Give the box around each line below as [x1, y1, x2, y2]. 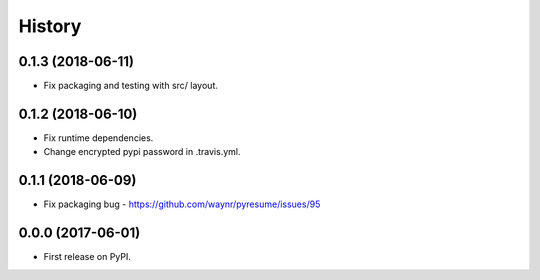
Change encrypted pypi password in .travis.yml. [43, 146, 241, 158]
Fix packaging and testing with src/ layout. [43, 80, 219, 92]
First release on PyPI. [43, 251, 132, 263]
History [18, 15, 82, 37]
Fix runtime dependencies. [43, 131, 154, 144]
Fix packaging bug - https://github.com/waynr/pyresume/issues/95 [43, 198, 321, 210]
